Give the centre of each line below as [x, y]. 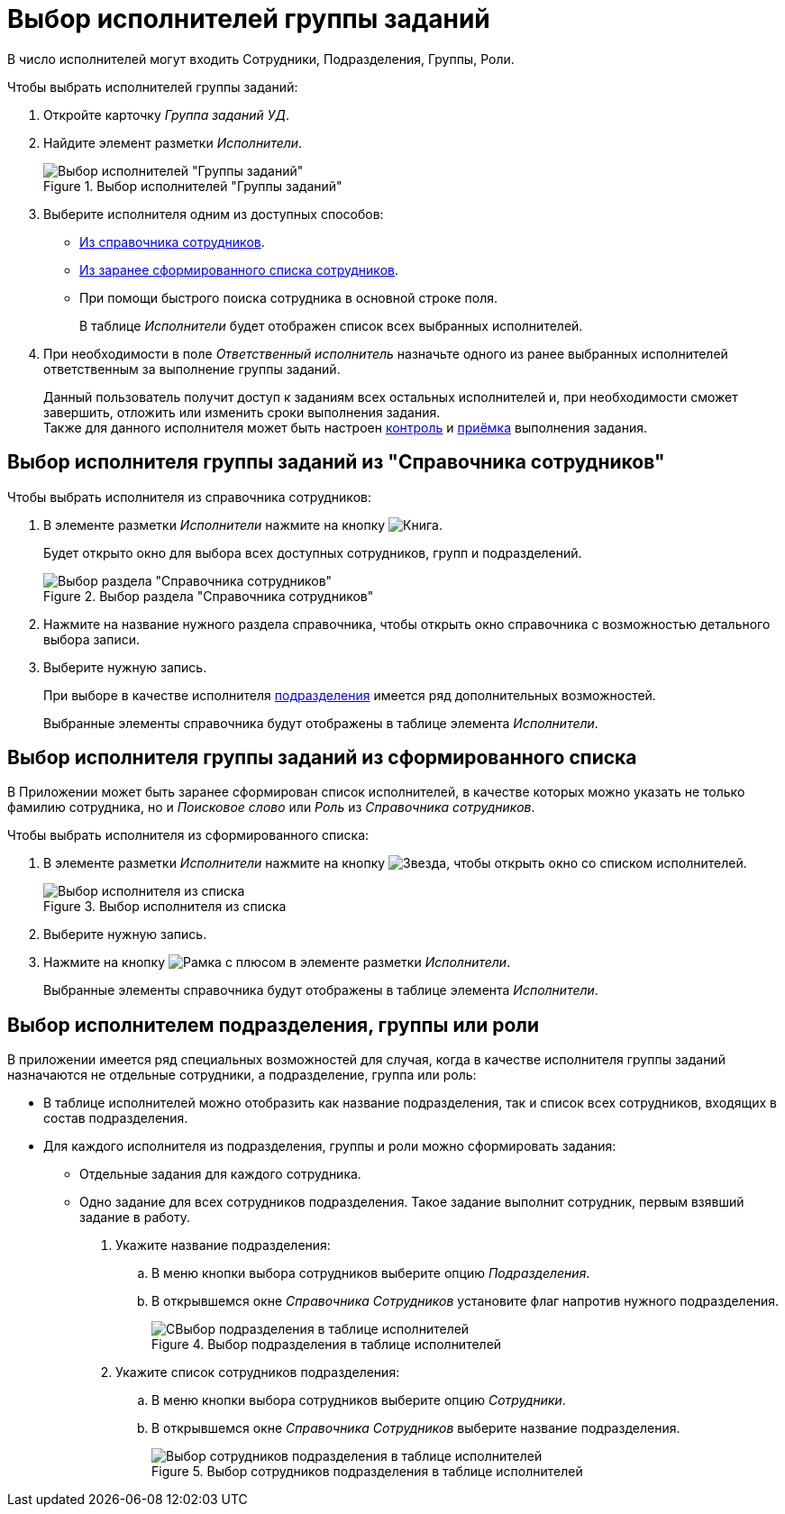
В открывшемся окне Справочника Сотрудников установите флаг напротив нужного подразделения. [466, 1301]
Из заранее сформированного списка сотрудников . [239, 269]
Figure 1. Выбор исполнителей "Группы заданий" [193, 186]
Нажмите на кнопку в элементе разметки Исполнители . [277, 962]
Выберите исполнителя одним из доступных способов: [214, 214]
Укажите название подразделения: [223, 1245]
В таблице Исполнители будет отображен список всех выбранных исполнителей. [331, 325]
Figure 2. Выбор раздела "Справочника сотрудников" [209, 596]
